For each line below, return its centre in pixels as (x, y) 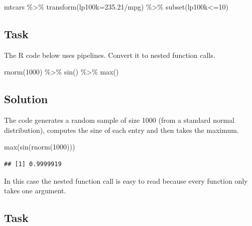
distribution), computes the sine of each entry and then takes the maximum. (121, 130)
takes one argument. (35, 191)
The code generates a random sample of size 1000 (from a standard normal (119, 120)
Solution (26, 99)
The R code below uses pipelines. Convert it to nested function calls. (110, 55)
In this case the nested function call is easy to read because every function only (126, 180)
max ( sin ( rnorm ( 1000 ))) (40, 147)
